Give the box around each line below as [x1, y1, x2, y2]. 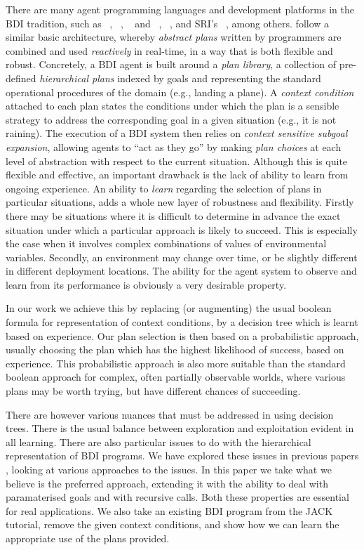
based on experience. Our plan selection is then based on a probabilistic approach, [6, 328, 359, 343]
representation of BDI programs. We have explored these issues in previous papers [6, 448, 359, 463]
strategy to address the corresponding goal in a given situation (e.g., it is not [6, 112, 337, 126]
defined [6, 70, 36, 85]
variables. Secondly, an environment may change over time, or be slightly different [6, 249, 358, 264]
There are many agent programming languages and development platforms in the [6, 2, 354, 16]
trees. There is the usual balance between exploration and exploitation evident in [6, 421, 354, 436]
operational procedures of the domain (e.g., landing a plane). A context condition [6, 84, 354, 99]
